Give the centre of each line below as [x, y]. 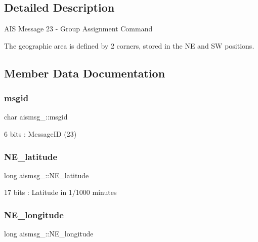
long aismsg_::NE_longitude [49, 234]
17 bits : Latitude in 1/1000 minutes [60, 192]
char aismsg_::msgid [36, 117]
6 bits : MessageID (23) [40, 133]
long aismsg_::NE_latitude [47, 175]
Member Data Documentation [85, 73]
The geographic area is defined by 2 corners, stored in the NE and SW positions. [129, 45]
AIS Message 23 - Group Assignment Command [78, 29]
